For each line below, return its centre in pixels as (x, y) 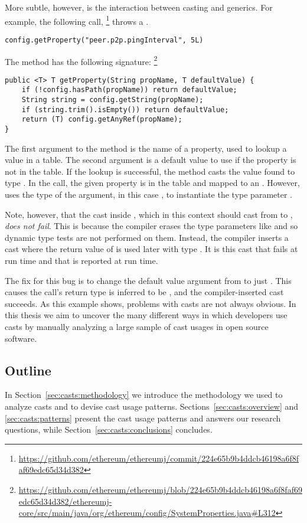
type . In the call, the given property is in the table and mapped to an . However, (152, 183)
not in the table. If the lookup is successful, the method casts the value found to (150, 171)
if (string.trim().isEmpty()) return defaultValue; (125, 109)
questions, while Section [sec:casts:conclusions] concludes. (109, 429)
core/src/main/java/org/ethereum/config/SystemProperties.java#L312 (147, 513)
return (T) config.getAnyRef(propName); (102, 120)
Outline (28, 370)
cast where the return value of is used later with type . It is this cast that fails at (151, 249)
